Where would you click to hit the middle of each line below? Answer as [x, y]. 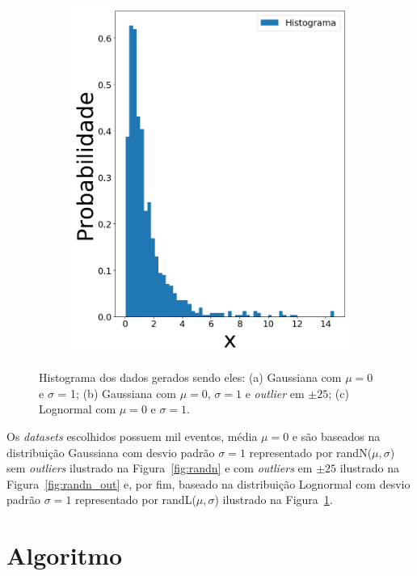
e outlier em [275, 393]
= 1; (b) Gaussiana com [117, 393]
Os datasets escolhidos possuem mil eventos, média [132, 436]
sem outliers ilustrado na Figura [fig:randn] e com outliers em [160, 468]
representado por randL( [136, 500]
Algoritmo [65, 555]
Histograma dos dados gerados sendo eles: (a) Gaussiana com [190, 377]
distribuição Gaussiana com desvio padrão [111, 452]
